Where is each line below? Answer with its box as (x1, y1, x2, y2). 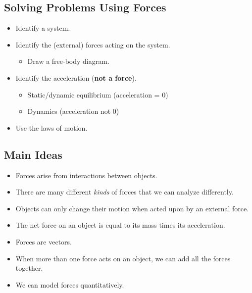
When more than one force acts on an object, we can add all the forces (15, 253, 231, 263)
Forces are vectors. (15, 236, 72, 246)
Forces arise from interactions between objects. (15, 170, 157, 180)
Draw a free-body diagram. (27, 56, 109, 66)
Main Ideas (4, 146, 62, 162)
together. (15, 263, 43, 273)
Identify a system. (15, 23, 70, 33)
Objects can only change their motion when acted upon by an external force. (15, 203, 249, 213)
